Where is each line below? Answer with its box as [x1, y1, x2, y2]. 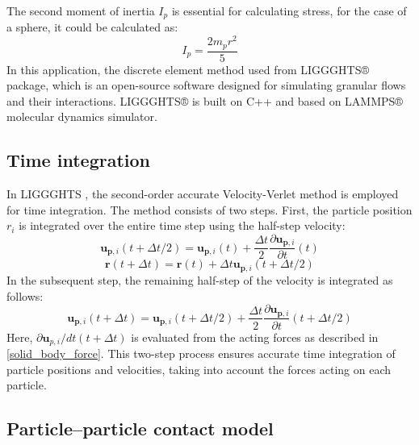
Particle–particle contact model [6, 416, 274, 441]
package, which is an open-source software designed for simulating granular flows [6, 77, 406, 94]
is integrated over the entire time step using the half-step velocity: [19, 217, 346, 234]
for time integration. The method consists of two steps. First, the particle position [6, 201, 413, 218]
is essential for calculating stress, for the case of [171, 2, 407, 19]
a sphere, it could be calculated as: [6, 19, 178, 35]
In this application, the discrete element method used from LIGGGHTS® [6, 60, 370, 77]
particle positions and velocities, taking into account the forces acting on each [6, 360, 391, 377]
